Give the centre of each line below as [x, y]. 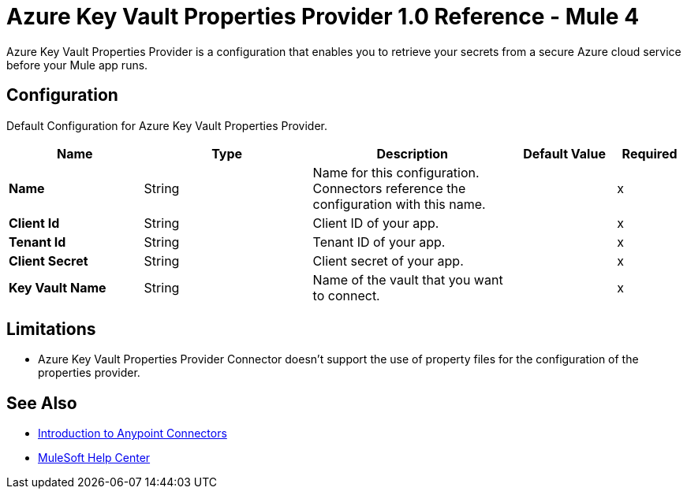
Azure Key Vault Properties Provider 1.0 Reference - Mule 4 [323, 17]
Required [650, 153]
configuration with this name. [399, 204]
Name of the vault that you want [408, 279]
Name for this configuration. [396, 172]
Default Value [564, 153]
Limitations [51, 329]
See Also [42, 403]
